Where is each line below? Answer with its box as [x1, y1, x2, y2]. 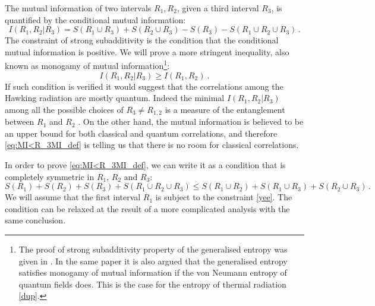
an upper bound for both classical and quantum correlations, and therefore [5, 127, 278, 139]
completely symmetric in [5, 170, 94, 182]
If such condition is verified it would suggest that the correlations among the [5, 80, 283, 92]
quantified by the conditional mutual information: [5, 13, 186, 26]
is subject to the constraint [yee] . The [155, 191, 292, 203]
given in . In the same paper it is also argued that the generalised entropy [18, 254, 288, 267]
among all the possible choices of [5, 103, 124, 115]
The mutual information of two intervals [5, 2, 152, 14]
